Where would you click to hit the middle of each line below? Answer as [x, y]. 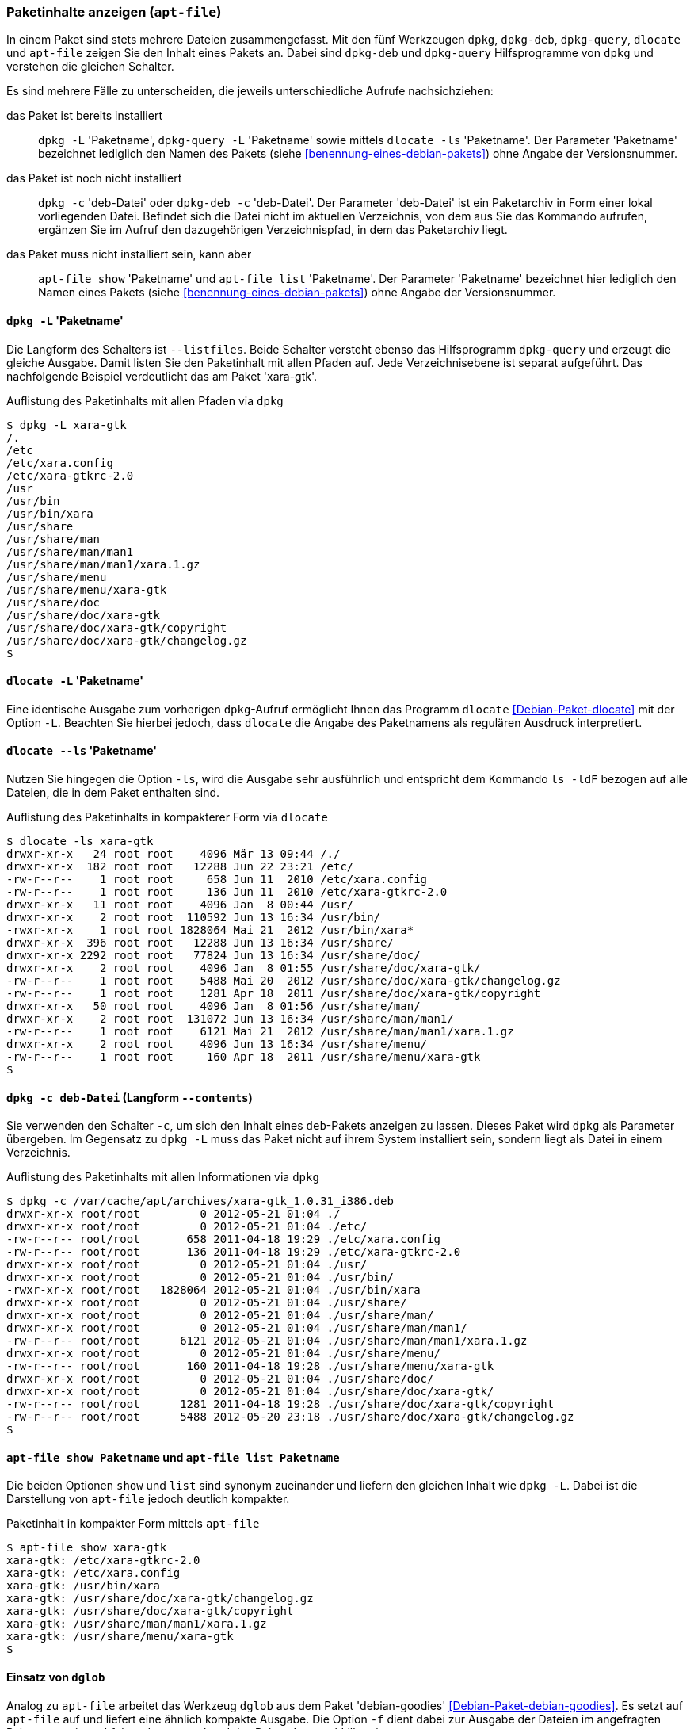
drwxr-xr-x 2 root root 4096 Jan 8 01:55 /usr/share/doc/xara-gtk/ [244, 968]
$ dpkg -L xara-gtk [67, 425]
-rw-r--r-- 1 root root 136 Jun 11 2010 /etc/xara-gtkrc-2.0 [227, 892]
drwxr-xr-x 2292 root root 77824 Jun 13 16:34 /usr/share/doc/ [214, 956]
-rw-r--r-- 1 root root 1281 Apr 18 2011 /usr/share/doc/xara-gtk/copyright [274, 994]
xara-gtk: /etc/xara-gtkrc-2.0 [103, 1561]
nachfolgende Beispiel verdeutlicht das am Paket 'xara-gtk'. [162, 376]
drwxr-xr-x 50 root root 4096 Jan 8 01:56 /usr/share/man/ [214, 1006]
